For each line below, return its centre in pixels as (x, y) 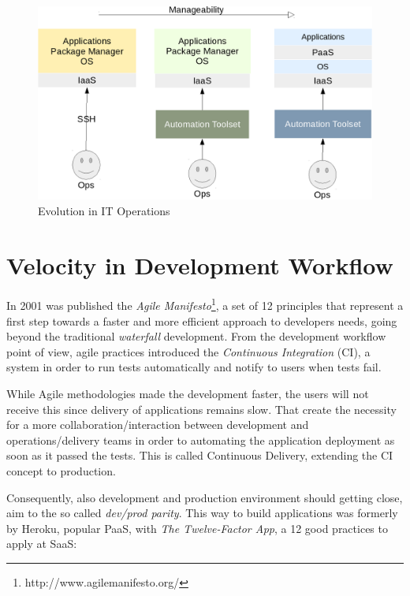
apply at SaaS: (42, 544)
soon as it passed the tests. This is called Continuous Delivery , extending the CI (200, 455)
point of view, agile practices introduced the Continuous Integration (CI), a (188, 351)
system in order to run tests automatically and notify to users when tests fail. (194, 367)
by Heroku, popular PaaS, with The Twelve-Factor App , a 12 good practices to (197, 528)
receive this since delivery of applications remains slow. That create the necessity (201, 409)
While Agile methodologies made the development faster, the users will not (188, 394)
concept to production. (61, 471)
